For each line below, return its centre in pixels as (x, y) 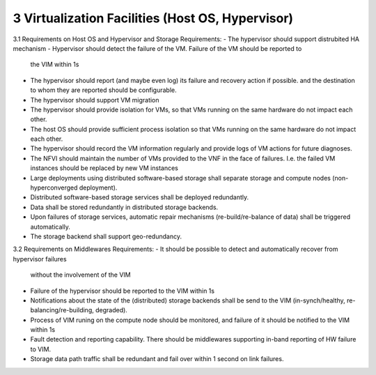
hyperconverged (54, 187)
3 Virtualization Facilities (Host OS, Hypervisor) (153, 18)
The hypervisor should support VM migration (95, 100)
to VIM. (41, 349)
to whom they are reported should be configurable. (103, 90)
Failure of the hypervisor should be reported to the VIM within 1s (123, 291)
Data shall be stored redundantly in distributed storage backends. (124, 207)
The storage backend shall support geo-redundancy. (106, 236)
